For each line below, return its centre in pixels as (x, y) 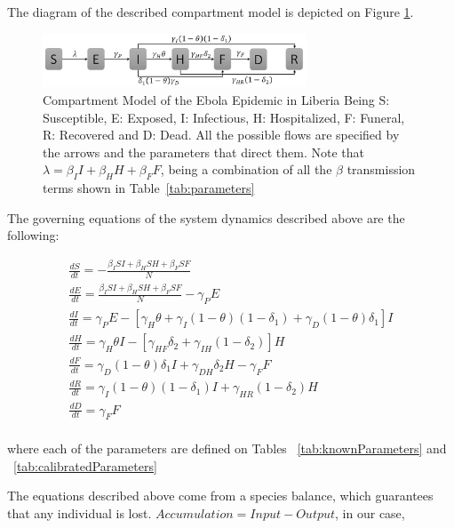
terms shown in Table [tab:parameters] (149, 188)
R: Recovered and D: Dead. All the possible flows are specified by (221, 135)
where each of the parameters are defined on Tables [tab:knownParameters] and (227, 448)
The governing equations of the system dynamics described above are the (206, 217)
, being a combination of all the (246, 169)
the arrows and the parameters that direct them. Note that (203, 152)
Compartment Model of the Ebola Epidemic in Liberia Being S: (216, 100)
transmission (381, 169)
